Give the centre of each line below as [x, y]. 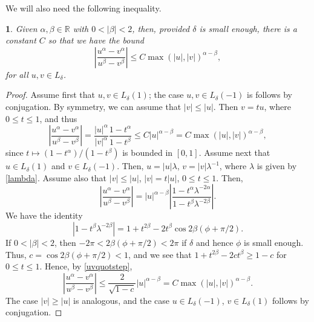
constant [21, 40]
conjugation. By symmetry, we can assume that [93, 106]
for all [17, 74]
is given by [277, 166]
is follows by [270, 95]
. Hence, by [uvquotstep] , [86, 266]
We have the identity [44, 215]
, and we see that [160, 254]
